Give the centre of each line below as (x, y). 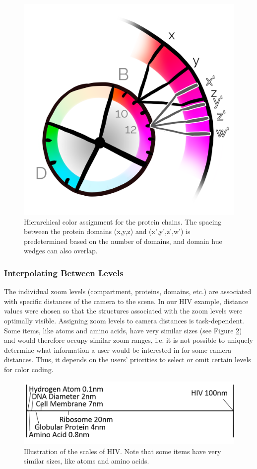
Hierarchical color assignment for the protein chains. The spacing (123, 221)
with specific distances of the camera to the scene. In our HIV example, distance (126, 301)
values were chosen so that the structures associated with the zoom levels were (123, 311)
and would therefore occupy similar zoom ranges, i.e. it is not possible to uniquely (128, 340)
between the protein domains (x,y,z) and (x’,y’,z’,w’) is (107, 231)
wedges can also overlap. (61, 251)
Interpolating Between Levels (64, 273)
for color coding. (29, 369)
